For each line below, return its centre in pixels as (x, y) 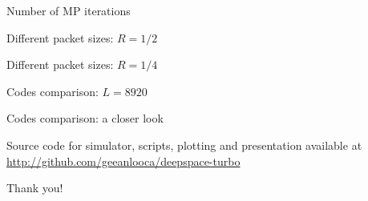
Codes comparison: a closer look (85, 118)
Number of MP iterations (69, 10)
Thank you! (35, 188)
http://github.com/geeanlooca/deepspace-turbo (123, 161)
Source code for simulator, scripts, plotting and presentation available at (184, 145)
